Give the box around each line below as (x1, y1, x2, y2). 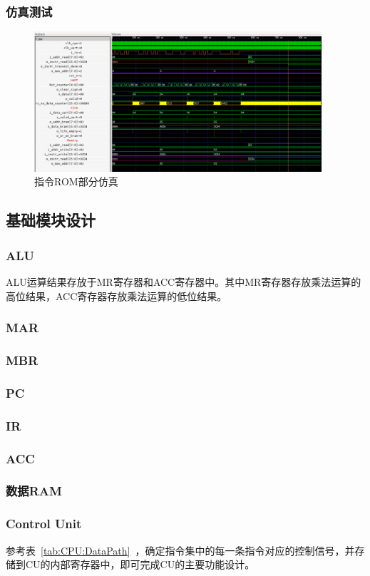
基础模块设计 (6, 209, 96, 231)
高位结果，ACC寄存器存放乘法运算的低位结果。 (6, 288, 227, 303)
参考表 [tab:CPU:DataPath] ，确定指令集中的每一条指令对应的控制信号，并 (6, 542, 355, 557)
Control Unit (6, 515, 82, 533)
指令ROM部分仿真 (34, 174, 118, 189)
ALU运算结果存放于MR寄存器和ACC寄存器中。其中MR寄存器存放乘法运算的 (6, 274, 361, 289)
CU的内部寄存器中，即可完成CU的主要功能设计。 (25, 557, 255, 572)
